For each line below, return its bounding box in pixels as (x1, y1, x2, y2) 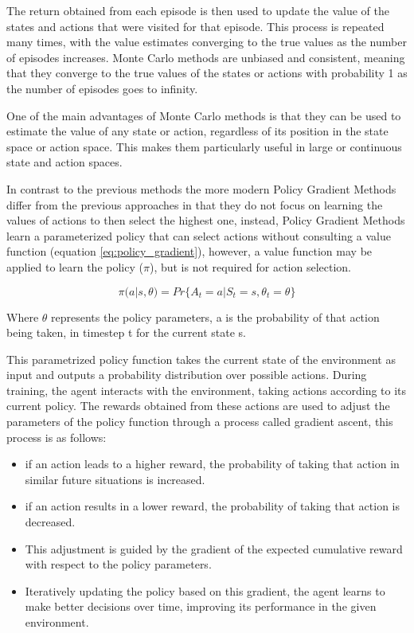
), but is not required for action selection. (149, 258, 352, 275)
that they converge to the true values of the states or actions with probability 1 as (6, 64, 408, 81)
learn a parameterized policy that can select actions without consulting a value (6, 227, 391, 244)
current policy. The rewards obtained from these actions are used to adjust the (6, 397, 390, 414)
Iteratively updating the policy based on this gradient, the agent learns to (25, 582, 385, 599)
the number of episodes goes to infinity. (6, 80, 198, 96)
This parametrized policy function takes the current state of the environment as (6, 350, 396, 367)
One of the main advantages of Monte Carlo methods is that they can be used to (6, 107, 401, 123)
